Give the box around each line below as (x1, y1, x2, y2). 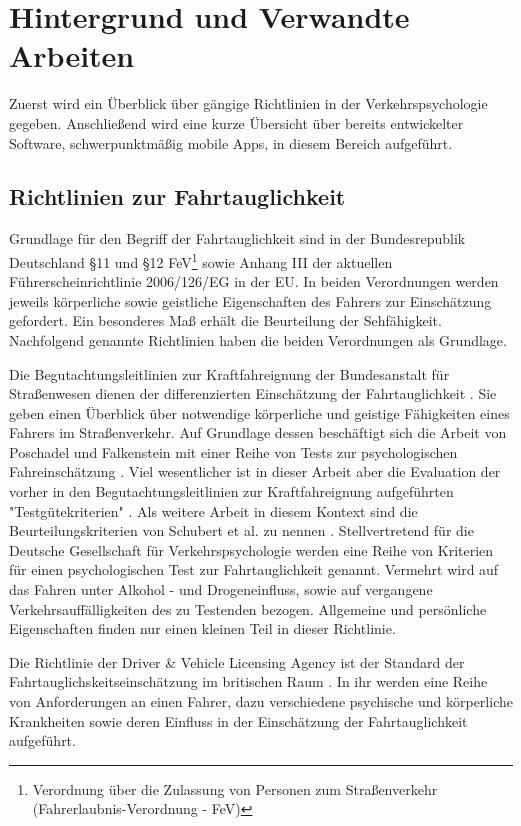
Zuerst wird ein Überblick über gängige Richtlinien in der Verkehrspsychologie (9, 93, 488, 114)
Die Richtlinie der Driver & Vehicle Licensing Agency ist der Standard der (9, 651, 465, 672)
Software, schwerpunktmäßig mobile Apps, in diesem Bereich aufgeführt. (9, 132, 453, 153)
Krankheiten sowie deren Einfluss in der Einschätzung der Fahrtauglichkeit (9, 710, 468, 731)
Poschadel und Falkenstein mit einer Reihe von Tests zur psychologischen (9, 441, 458, 462)
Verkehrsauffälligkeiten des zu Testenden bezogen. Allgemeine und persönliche (9, 598, 487, 619)
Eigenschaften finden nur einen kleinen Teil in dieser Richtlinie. (9, 618, 396, 639)
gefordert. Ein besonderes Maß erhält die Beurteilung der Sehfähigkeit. (9, 310, 442, 331)
